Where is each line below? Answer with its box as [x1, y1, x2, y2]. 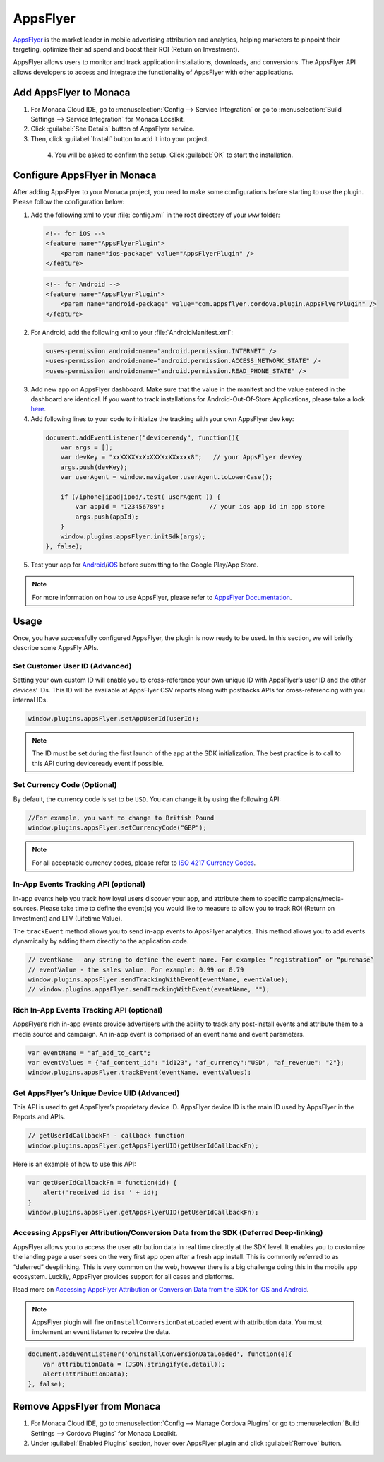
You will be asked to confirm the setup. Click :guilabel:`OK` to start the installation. [54, 151, 294, 159]
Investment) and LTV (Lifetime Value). [13, 914, 123, 922]
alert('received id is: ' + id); [42, 1189, 159, 1197]
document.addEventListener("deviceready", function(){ [45, 433, 239, 442]
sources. [13, 904, 39, 913]
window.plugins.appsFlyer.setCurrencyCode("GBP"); [28, 824, 208, 832]
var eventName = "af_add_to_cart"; [28, 1049, 151, 1056]
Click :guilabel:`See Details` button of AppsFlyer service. [30, 124, 195, 134]
